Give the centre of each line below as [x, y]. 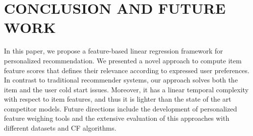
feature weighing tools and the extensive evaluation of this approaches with [117, 118]
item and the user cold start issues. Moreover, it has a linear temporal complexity [126, 89]
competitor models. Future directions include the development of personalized [121, 108]
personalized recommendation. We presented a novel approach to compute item [123, 60]
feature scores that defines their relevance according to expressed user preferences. [127, 70]
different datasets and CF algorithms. [60, 128]
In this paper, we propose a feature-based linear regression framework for [114, 51]
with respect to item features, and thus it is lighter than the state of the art [118, 99]
